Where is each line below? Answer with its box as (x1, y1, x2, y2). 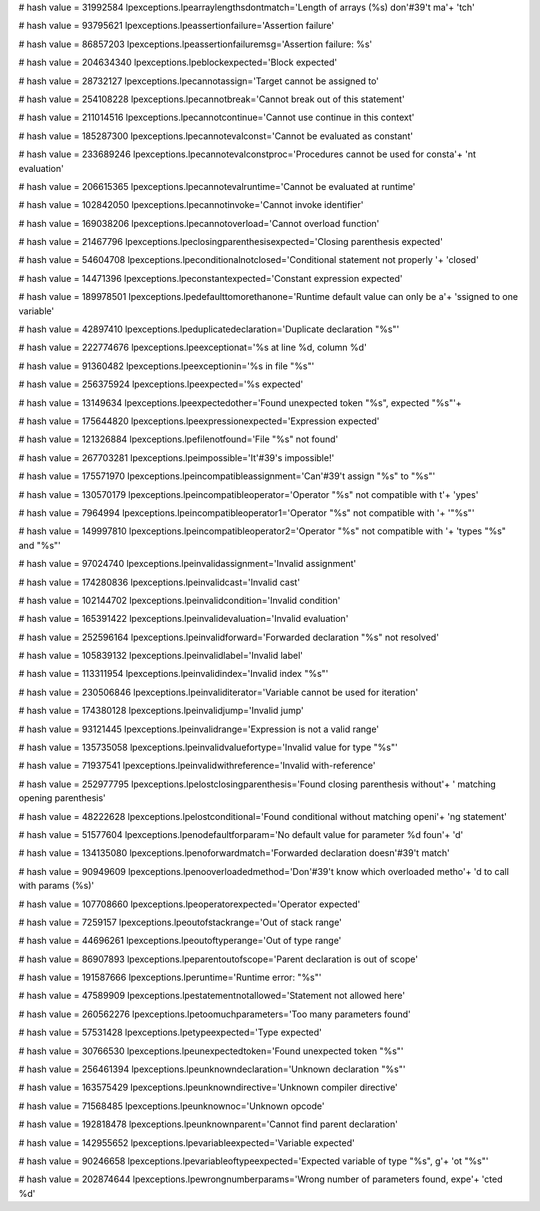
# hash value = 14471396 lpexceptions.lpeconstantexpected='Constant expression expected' (18, 272, 403, 284)
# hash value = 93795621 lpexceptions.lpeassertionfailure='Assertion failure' (18, 20, 335, 32)
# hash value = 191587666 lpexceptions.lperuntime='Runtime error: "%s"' (18, 971, 322, 984)
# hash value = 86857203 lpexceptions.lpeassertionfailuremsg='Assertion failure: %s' (18, 38, 373, 50)
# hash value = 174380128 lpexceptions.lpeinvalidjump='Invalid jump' (18, 705, 304, 717)
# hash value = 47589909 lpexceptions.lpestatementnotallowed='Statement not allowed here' (18, 990, 405, 1002)
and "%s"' (18, 539, 62, 551)
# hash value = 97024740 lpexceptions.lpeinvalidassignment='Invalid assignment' (18, 558, 357, 570)
